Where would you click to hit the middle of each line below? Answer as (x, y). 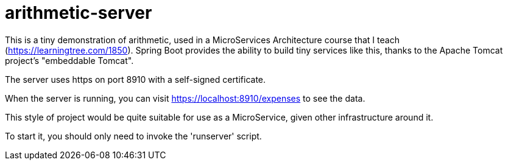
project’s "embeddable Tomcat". (69, 60)
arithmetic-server (79, 13)
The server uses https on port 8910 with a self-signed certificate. (136, 79)
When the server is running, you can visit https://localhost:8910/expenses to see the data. (185, 98)
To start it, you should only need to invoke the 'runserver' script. (133, 136)
